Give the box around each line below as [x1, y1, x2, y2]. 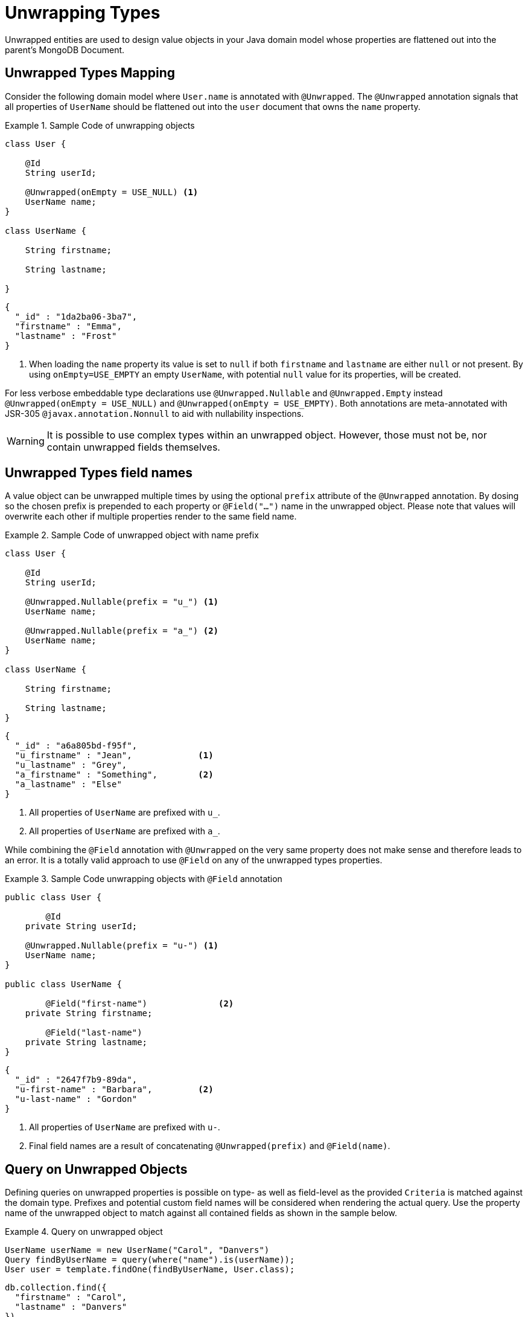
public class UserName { [5, 979, 122, 990]
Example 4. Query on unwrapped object [5, 1226, 163, 1237]
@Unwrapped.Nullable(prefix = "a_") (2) [25, 626, 219, 636]
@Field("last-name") [45, 1028, 142, 1038]
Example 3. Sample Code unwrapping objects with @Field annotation [5, 874, 282, 884]
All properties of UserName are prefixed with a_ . [29, 826, 220, 837]
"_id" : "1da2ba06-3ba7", [14, 311, 138, 321]
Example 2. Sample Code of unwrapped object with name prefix [5, 530, 259, 541]
